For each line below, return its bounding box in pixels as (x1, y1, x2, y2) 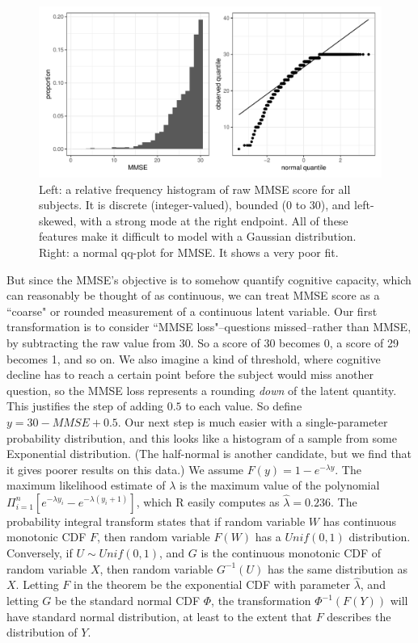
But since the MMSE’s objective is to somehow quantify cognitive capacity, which (6, 271, 412, 288)
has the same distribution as (267, 560, 407, 577)
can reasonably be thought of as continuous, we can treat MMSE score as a (6, 287, 380, 304)
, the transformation (211, 592, 311, 609)
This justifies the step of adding (6, 397, 163, 414)
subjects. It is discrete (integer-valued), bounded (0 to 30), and (39, 196, 351, 213)
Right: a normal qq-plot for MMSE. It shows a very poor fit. (39, 243, 339, 260)
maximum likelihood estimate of (6, 477, 166, 494)
